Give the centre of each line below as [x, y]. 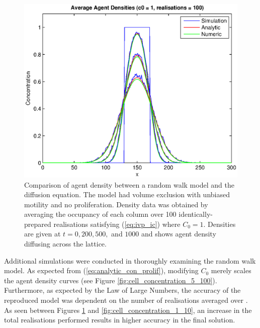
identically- [196, 214]
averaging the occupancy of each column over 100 [100, 214]
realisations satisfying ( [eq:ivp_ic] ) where [117, 224]
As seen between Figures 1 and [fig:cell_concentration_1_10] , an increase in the [128, 310]
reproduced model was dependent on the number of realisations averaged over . [126, 300]
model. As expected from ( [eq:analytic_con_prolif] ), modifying [101, 270]
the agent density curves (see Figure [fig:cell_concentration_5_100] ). [111, 280]
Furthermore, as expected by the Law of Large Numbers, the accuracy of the [122, 290]
